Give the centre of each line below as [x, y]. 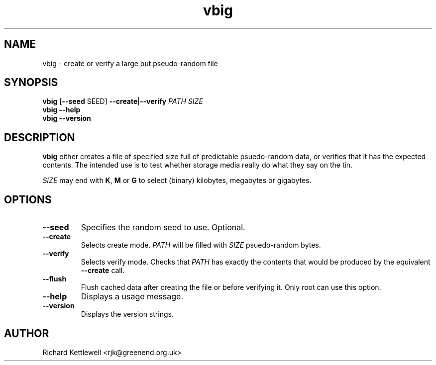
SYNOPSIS [31, 83]
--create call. [103, 271]
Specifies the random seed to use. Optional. [163, 228]
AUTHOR [27, 333]
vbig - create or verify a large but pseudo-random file [130, 63]
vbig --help [61, 110]
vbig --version [67, 118]
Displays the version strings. [127, 314]
